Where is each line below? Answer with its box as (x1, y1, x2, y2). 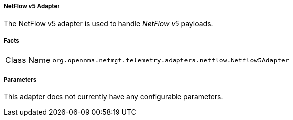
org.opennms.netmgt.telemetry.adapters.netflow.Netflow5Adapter (52, 56, 289, 64)
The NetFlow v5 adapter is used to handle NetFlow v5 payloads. (4, 19, 213, 28)
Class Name (5, 55, 51, 65)
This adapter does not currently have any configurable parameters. (4, 92, 223, 101)
